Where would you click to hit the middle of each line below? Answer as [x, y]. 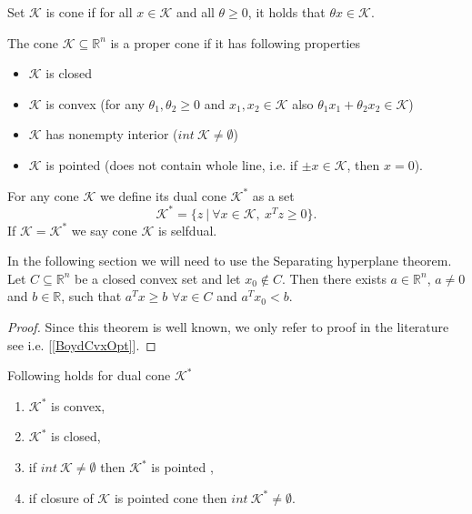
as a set [273, 195]
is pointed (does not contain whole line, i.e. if [171, 164]
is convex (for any [95, 103]
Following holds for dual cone [89, 375]
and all [195, 12]
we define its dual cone [163, 195]
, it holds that [286, 12]
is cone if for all [89, 12]
